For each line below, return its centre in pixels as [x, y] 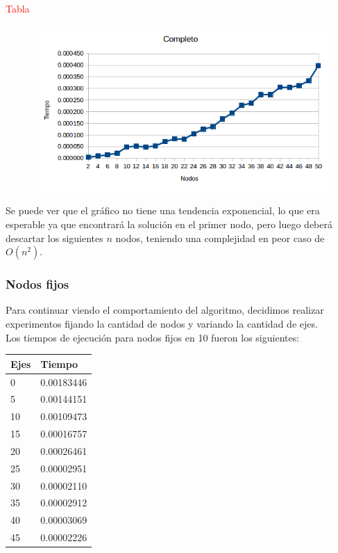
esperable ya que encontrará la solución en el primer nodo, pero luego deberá [169, 224]
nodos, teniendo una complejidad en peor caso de [220, 238]
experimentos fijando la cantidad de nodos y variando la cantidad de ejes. [162, 324]
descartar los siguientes [54, 238]
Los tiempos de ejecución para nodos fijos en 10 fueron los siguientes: [153, 337]
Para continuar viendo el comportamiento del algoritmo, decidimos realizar [165, 310]
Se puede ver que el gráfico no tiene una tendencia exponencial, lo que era [163, 210]
